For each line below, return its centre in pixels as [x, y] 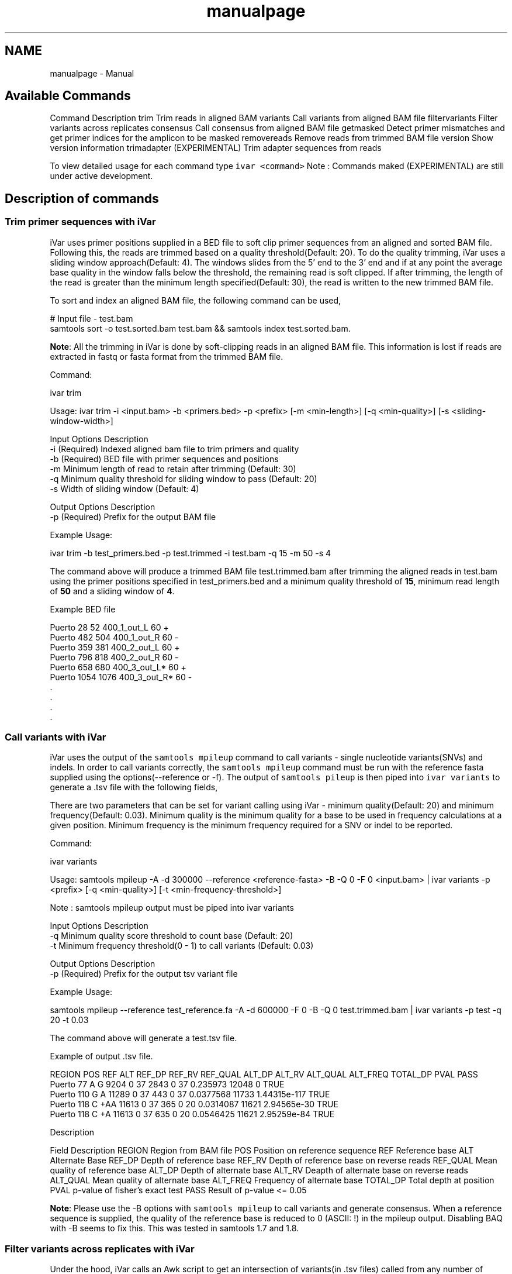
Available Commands [68, 96]
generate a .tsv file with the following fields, [134, 787]
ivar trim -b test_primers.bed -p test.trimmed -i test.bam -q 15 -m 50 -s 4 [191, 553]
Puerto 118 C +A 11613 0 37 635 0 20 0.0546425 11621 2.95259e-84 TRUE [192, 1114]
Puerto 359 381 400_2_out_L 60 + [115, 647]
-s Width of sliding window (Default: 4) [124, 488]
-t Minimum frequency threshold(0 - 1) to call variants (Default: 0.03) [182, 946]
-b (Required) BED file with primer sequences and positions [164, 459]
